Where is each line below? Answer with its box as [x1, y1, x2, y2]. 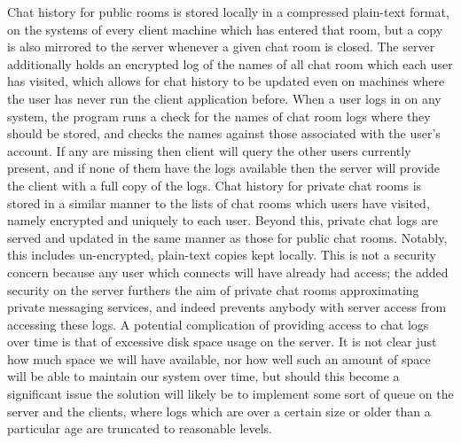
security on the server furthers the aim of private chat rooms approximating [7, 280, 419, 299]
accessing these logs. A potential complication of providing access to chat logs [7, 315, 429, 333]
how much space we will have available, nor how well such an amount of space [7, 349, 431, 368]
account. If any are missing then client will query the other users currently [7, 141, 411, 159]
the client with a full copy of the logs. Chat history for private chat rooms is [7, 175, 422, 194]
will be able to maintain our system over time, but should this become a [7, 367, 400, 385]
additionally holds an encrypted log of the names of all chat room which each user [7, 54, 453, 73]
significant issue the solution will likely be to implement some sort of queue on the [7, 385, 454, 403]
